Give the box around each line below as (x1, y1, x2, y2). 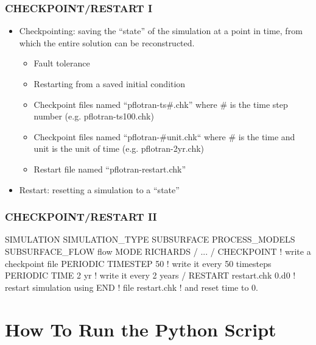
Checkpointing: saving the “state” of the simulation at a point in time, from (19, 24, 303, 37)
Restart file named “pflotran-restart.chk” (33, 162, 186, 175)
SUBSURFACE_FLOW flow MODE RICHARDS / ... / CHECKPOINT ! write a (5, 244, 311, 257)
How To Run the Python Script (5, 316, 276, 341)
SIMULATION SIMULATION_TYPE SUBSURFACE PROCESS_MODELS (5, 233, 295, 246)
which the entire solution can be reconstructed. (19, 36, 195, 49)
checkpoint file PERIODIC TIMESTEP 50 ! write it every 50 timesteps (5, 257, 272, 269)
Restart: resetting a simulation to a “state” (19, 183, 180, 196)
